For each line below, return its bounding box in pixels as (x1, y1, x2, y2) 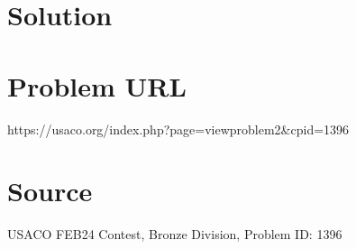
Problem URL (7, 67, 187, 104)
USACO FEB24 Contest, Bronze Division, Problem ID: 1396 (7, 225, 342, 244)
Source (7, 172, 93, 209)
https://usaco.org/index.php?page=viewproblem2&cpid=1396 (7, 119, 350, 138)
